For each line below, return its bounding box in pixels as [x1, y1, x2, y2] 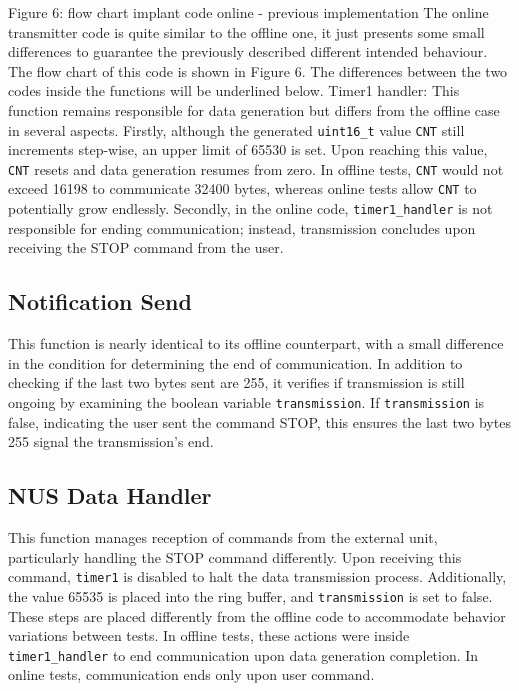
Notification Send [8, 286, 192, 317]
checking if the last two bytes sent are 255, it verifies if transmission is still [8, 372, 465, 393]
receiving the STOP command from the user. [8, 237, 284, 258]
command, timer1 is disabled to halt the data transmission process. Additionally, [8, 566, 507, 587]
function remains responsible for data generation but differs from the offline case [8, 99, 500, 120]
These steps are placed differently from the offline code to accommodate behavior [8, 605, 506, 626]
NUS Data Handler [8, 480, 212, 511]
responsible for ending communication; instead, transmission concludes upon [8, 217, 476, 238]
